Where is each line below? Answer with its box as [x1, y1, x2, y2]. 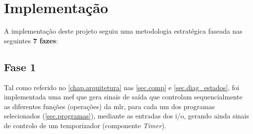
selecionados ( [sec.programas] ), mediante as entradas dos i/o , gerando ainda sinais [4, 111, 249, 121]
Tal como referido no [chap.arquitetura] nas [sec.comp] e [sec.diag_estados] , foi [4, 82, 240, 92]
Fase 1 [4, 59, 36, 74]
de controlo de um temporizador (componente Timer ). [4, 120, 167, 130]
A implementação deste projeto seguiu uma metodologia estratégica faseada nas [4, 26, 243, 36]
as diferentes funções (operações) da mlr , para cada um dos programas [4, 101, 215, 111]
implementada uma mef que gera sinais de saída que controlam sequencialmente [4, 92, 243, 102]
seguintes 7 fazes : [4, 35, 58, 45]
